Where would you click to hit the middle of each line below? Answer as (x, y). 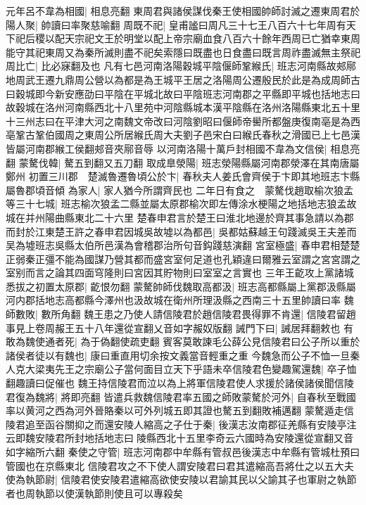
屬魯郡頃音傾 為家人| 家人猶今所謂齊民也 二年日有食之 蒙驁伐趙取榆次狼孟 (179, 190)
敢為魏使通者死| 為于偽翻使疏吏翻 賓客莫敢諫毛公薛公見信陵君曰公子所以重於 (183, 341)
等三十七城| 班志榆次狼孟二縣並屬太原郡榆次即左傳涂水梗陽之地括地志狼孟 (176, 204)
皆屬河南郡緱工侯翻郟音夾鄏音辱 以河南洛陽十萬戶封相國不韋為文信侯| (166, 148)
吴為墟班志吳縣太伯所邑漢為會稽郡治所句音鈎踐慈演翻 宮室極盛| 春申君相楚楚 (183, 245)
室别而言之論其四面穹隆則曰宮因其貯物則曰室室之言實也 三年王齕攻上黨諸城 (180, 273)
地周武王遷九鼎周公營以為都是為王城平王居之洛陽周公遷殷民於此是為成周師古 (183, 79)
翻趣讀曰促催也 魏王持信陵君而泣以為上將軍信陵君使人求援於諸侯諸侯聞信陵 (180, 383)
